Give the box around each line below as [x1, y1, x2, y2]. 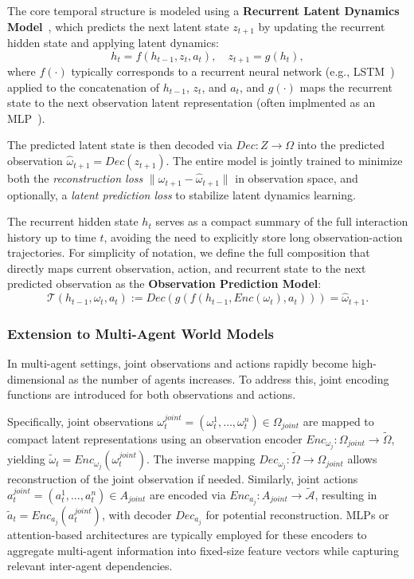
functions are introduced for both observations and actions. [7, 386, 296, 403]
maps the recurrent [299, 78, 393, 95]
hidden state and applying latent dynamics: [7, 34, 219, 51]
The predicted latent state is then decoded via [7, 136, 232, 153]
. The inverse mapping [146, 451, 256, 467]
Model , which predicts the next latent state [7, 18, 229, 34]
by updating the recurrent [258, 18, 385, 34]
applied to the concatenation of [7, 78, 159, 95]
